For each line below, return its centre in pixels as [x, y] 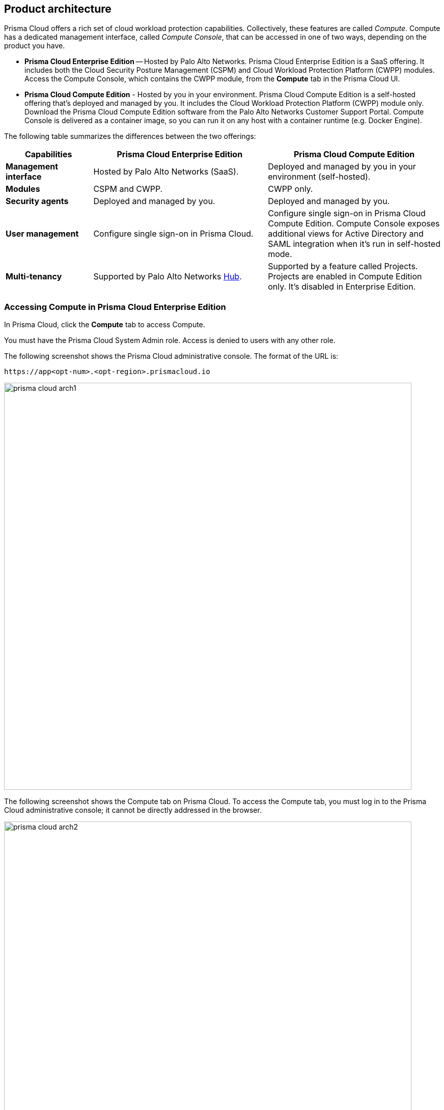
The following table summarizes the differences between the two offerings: [130, 136]
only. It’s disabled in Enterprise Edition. [342, 287]
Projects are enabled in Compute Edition [345, 277]
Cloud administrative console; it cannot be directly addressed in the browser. [133, 810]
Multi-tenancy [34, 277]
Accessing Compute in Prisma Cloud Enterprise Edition [115, 307]
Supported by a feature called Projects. [343, 266]
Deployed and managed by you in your [342, 167]
